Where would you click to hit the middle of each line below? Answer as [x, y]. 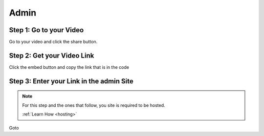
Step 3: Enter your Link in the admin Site [71, 81]
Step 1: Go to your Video [46, 30]
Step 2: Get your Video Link [52, 55]
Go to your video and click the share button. [53, 42]
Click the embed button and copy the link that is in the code [69, 67]
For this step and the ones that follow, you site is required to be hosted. [94, 105]
